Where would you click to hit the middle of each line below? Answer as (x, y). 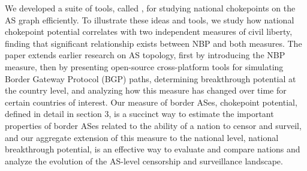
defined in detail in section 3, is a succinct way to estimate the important (139, 114)
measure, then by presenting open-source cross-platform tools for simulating (144, 66)
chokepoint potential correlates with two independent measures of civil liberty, (149, 31)
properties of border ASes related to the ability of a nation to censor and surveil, (153, 125)
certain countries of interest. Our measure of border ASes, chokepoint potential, (151, 102)
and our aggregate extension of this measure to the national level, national (142, 137)
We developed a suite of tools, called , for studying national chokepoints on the (150, 8)
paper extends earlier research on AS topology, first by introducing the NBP (145, 55)
